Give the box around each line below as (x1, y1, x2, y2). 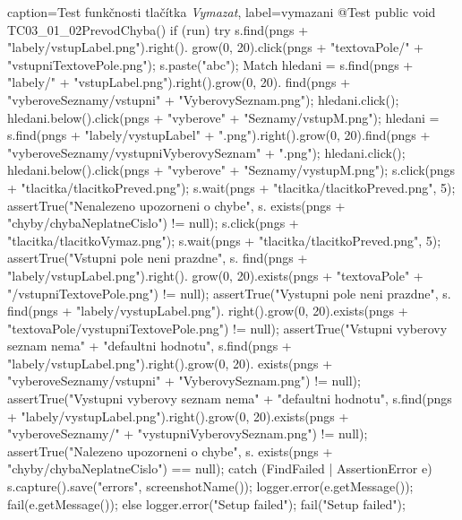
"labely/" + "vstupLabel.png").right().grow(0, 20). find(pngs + (7, 73, 351, 91)
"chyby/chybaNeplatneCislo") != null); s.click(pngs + (7, 213, 299, 232)
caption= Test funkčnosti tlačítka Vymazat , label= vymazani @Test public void (7, 3, 436, 21)
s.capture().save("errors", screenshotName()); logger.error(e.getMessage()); (7, 477, 414, 496)
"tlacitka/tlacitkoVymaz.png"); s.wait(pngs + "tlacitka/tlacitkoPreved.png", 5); (7, 230, 441, 249)
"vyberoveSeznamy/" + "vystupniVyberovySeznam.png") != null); (7, 424, 368, 443)
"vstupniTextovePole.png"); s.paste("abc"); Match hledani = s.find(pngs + (7, 55, 414, 74)
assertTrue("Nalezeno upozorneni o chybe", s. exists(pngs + (7, 441, 333, 460)
